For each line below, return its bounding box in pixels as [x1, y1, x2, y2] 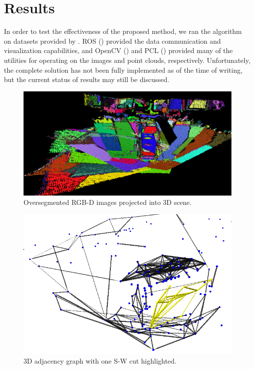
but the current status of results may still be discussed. [4, 74, 170, 85]
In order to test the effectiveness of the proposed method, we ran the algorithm [4, 26, 242, 36]
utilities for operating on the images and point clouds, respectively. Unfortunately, [4, 55, 251, 65]
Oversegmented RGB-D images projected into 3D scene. [24, 197, 192, 207]
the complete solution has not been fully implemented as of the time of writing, [4, 64, 243, 75]
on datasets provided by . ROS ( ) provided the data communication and [4, 35, 221, 46]
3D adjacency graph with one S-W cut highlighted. [24, 355, 177, 366]
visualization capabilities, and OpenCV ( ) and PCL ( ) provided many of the [4, 45, 233, 56]
